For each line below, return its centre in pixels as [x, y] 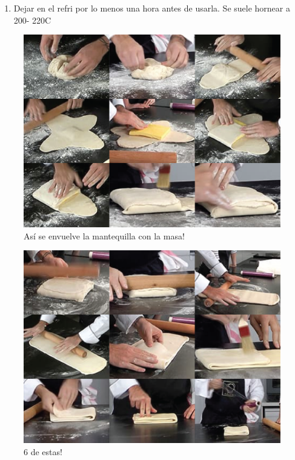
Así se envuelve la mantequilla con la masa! [104, 235]
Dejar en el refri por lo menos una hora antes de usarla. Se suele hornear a [152, 8]
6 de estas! [43, 451]
